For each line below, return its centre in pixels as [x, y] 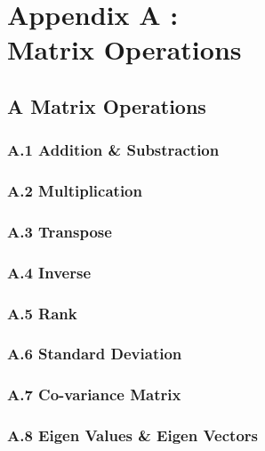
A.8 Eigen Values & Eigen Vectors [132, 435]
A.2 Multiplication [75, 191]
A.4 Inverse [49, 272]
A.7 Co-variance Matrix [94, 395]
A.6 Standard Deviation [95, 354]
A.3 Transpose [60, 231]
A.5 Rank [42, 313]
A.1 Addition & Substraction [113, 150]
